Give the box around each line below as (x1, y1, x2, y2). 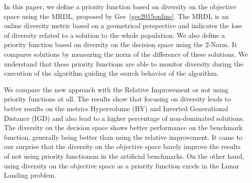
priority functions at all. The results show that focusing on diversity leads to (4, 94, 231, 104)
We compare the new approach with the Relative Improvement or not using (4, 84, 229, 94)
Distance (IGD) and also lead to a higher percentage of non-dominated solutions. (4, 113, 245, 123)
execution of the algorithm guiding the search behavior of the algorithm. (4, 68, 219, 78)
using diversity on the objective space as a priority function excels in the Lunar (4, 160, 239, 170)
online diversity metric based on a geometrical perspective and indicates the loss (4, 20, 242, 31)
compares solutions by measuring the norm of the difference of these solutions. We (4, 49, 248, 59)
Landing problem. (4, 170, 57, 180)
